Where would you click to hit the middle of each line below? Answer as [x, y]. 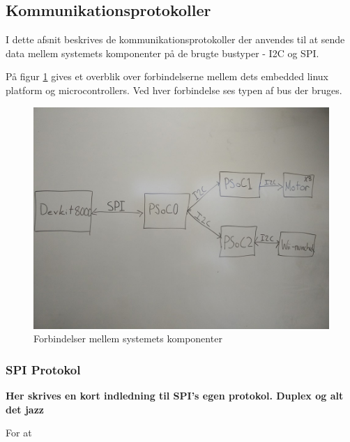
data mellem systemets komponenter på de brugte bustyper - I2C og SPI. [162, 53]
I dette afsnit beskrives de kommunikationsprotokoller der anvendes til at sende [175, 39]
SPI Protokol [43, 369]
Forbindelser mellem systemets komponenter [128, 338]
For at [19, 433]
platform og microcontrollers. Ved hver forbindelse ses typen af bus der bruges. [174, 90]
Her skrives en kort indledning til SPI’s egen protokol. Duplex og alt [175, 395]
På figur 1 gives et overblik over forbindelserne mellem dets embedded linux [167, 76]
